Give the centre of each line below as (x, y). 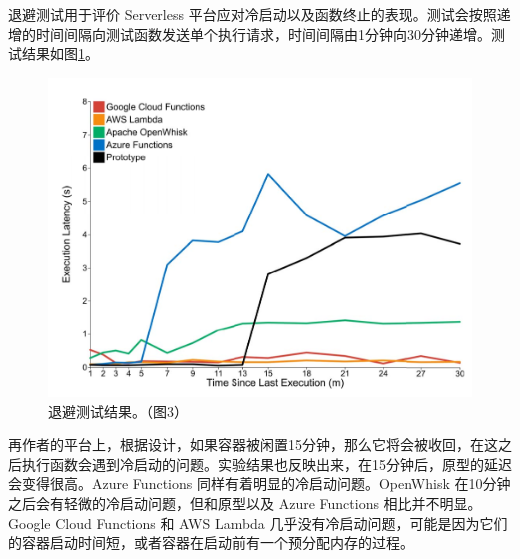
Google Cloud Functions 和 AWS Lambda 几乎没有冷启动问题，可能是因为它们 (258, 522)
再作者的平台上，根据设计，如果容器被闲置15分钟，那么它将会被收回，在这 (253, 444)
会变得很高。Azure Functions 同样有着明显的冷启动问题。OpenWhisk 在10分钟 (259, 483)
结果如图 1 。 (60, 53)
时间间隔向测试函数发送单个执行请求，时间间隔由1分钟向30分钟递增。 (263, 33)
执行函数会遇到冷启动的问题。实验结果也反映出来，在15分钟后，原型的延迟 (266, 463)
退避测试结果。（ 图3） (118, 410)
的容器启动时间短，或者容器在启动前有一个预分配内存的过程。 (211, 542)
